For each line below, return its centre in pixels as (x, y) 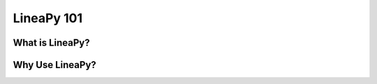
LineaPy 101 (48, 18)
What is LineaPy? (51, 43)
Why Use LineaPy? (55, 65)
